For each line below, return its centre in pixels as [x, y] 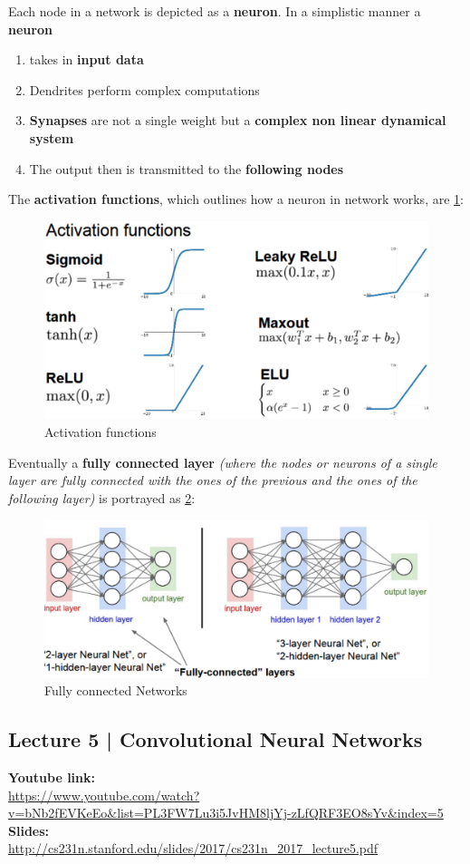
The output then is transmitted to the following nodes [187, 168]
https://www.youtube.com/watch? [104, 795]
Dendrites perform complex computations [144, 89]
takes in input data [86, 59]
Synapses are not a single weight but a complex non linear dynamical [238, 120]
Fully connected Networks [116, 690]
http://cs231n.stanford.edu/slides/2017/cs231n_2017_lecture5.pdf [193, 848]
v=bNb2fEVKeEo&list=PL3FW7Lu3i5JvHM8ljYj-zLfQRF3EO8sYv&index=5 [226, 813]
